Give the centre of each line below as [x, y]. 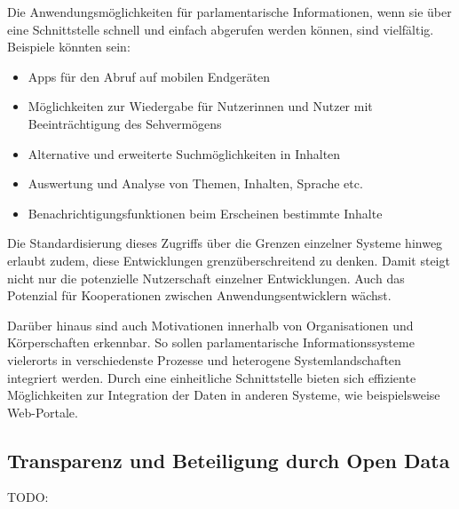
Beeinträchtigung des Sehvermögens [125, 123]
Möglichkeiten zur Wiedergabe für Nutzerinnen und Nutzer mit [200, 106]
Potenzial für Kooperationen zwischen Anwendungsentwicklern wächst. [199, 295]
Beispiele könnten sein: [69, 47]
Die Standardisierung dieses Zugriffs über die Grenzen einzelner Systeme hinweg [225, 243]
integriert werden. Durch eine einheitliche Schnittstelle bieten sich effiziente [212, 377]
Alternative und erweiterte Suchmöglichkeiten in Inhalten [184, 153]
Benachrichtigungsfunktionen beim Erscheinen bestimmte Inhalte [205, 213]
